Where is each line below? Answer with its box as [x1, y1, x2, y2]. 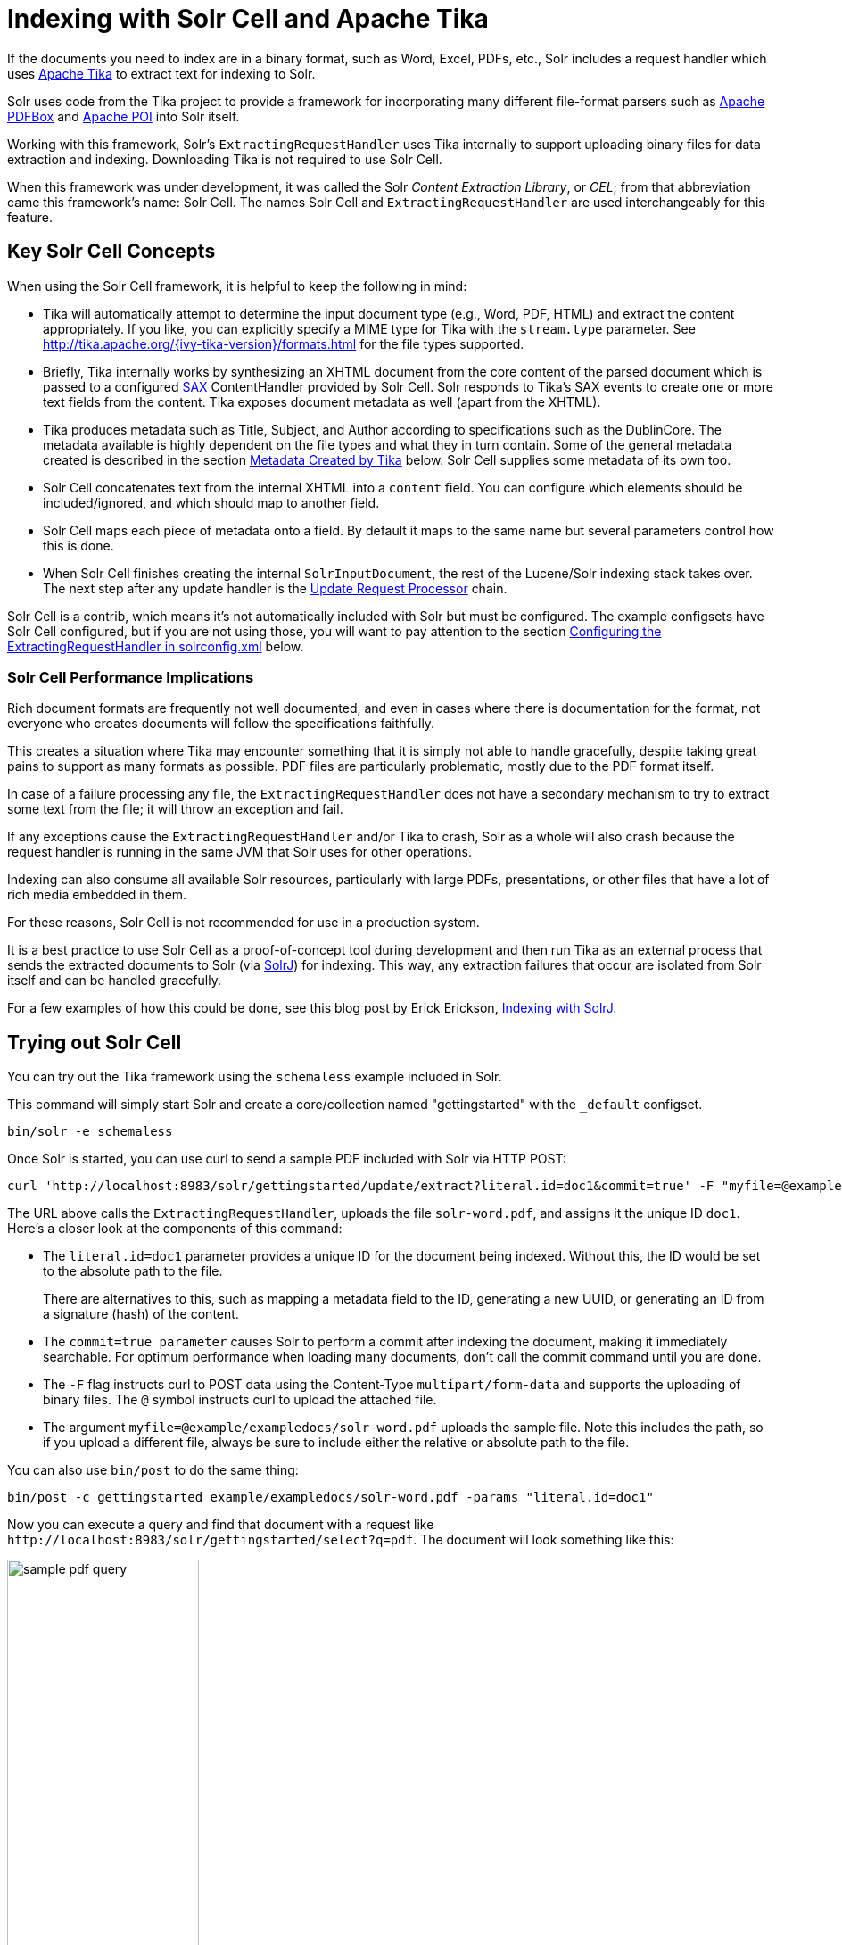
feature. [7, 209, 54, 225]
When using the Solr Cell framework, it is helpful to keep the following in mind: [7, 277, 467, 294]
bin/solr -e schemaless [7, 1124, 173, 1139]
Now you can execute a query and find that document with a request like [7, 1517, 434, 1533]
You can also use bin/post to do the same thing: [7, 1462, 299, 1478]
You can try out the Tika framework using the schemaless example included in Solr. [7, 1069, 502, 1085]
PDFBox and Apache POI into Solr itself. [7, 108, 240, 124]
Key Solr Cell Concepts [7, 240, 216, 263]
